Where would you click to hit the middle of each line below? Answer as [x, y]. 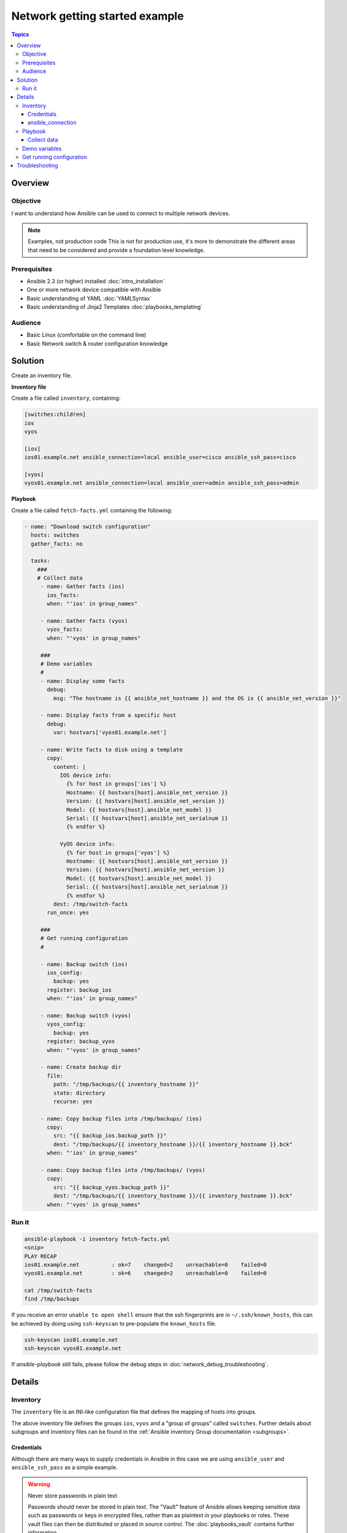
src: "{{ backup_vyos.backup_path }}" [111, 1187]
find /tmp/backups [52, 1299]
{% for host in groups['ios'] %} [116, 784]
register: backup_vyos [81, 1042]
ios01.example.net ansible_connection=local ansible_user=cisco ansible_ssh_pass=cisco [160, 457]
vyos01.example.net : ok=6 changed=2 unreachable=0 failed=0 [145, 1273]
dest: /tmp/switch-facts [90, 904]
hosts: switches [55, 535]
